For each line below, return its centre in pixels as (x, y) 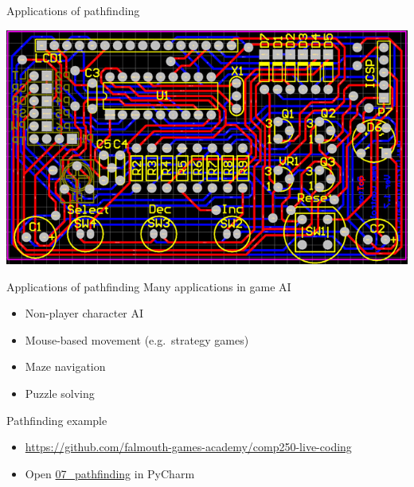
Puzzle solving (60, 393)
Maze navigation (65, 366)
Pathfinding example (57, 420)
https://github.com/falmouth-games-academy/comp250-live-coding (188, 447)
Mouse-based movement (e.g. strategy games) (137, 339)
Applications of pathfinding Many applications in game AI (149, 286)
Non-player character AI (84, 313)
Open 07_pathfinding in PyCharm (110, 473)
